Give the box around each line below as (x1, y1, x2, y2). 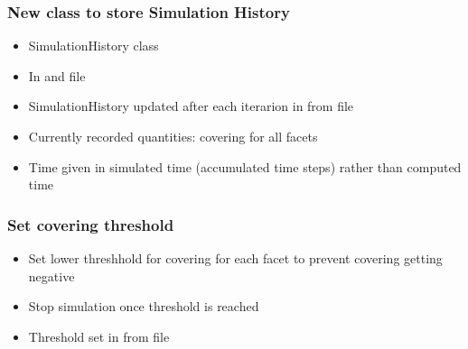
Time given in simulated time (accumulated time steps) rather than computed (28, 157, 462, 176)
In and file (28, 66, 86, 85)
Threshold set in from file (28, 326, 170, 345)
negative (28, 266, 75, 285)
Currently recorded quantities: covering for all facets (28, 127, 318, 145)
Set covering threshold (7, 213, 174, 235)
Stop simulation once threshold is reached (28, 297, 259, 316)
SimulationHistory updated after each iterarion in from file (28, 96, 354, 115)
